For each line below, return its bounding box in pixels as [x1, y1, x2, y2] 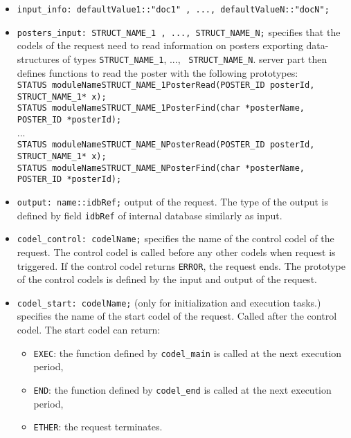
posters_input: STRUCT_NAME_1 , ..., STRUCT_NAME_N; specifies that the [17, 24, 341, 39]
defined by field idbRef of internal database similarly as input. [17, 208, 282, 222]
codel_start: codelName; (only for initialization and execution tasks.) [17, 295, 321, 309]
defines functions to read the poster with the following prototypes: [17, 65, 298, 80]
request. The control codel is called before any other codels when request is [17, 244, 336, 259]
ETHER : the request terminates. [33, 419, 163, 434]
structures [17, 51, 60, 66]
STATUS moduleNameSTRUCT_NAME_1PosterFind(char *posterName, [17, 103, 305, 113]
